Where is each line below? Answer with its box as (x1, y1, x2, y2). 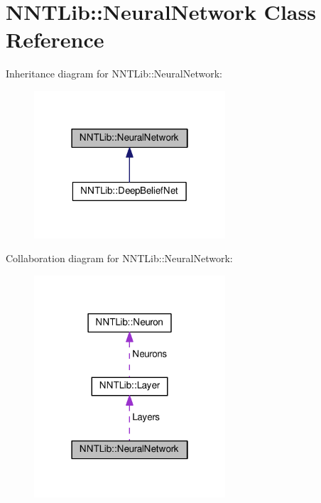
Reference (6, 25, 104, 54)
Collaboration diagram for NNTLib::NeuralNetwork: (6, 251, 233, 266)
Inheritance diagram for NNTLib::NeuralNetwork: (6, 66, 222, 81)
